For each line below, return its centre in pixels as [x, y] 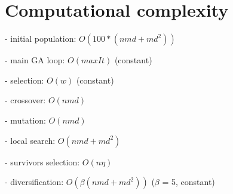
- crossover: [25, 100]
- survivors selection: [42, 161]
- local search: [30, 140]
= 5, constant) [188, 182]
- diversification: [34, 182]
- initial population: [41, 39]
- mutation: [25, 120]
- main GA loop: [35, 60]
